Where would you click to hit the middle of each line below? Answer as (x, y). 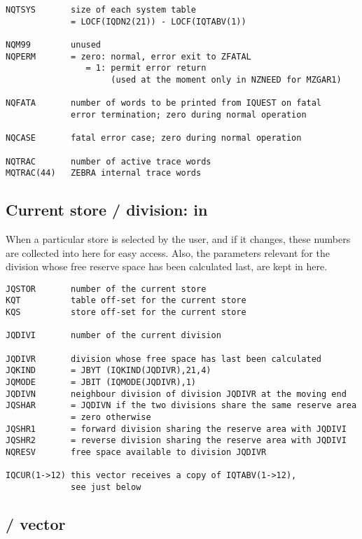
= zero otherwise (111, 418)
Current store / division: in (107, 210)
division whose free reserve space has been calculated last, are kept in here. (167, 266)
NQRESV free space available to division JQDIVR (136, 453)
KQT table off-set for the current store (126, 301)
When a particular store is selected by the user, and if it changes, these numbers (178, 239)
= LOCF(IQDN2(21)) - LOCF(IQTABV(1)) (159, 21)
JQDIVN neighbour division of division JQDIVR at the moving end (176, 394)
